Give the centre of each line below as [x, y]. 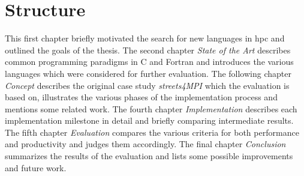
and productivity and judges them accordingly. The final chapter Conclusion [145, 144]
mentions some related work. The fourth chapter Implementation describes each [151, 108]
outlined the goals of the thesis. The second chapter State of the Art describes [148, 50]
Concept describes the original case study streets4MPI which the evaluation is [147, 85]
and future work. [36, 167]
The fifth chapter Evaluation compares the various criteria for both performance [152, 132]
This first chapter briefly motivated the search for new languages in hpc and [145, 38]
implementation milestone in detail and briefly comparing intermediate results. [149, 120]
